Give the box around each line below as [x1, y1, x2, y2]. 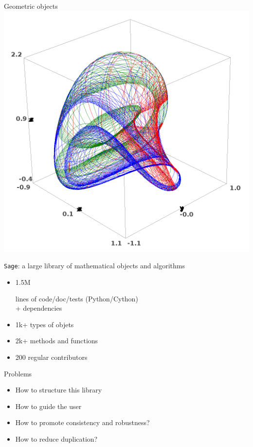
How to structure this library [15, 385, 102, 395]
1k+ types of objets [15, 319, 74, 329]
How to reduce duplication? [15, 434, 98, 444]
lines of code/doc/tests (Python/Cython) [15, 293, 138, 303]
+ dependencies [15, 303, 62, 313]
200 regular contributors [15, 352, 88, 362]
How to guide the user [15, 401, 82, 411]
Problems [4, 368, 32, 378]
